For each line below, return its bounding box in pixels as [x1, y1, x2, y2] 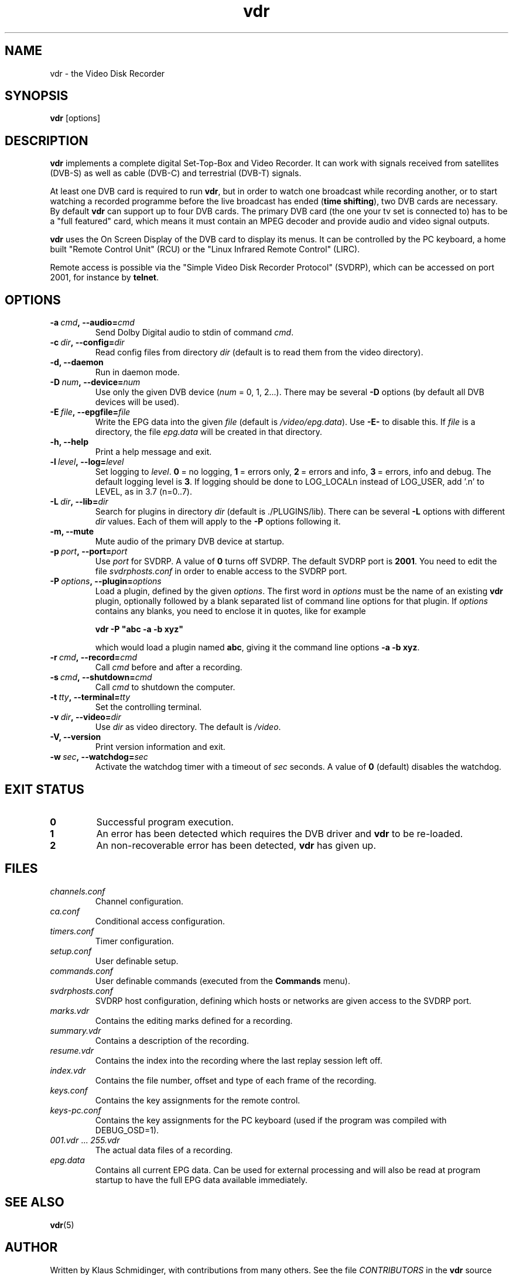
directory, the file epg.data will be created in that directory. [95, 427, 323, 437]
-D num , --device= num [50, 377, 141, 388]
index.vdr [50, 1065, 86, 1075]
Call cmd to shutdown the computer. [95, 682, 235, 693]
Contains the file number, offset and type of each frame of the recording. [95, 1075, 377, 1085]
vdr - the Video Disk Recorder [50, 68, 165, 78]
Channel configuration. [95, 896, 184, 906]
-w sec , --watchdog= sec [50, 752, 148, 762]
